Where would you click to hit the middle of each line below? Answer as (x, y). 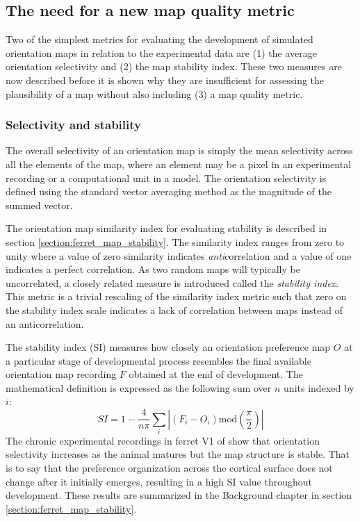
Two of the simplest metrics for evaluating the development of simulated (159, 39)
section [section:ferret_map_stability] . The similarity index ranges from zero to (175, 241)
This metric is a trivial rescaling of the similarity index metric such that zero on (176, 296)
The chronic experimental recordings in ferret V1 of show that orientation (163, 440)
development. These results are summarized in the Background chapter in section (179, 495)
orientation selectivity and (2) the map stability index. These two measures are (174, 66)
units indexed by (319, 387)
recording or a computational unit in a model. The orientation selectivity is (166, 177)
